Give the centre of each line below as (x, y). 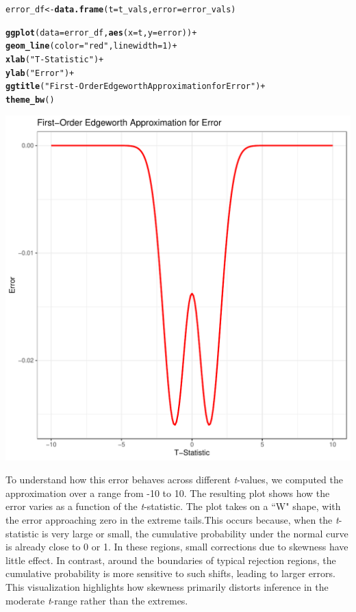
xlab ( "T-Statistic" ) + (55, 59)
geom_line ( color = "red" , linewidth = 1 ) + (91, 46)
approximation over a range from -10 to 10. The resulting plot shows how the (168, 493)
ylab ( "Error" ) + (40, 73)
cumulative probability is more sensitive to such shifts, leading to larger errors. (170, 573)
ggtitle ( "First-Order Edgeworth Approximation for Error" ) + (136, 87)
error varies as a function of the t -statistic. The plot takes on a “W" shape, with (173, 506)
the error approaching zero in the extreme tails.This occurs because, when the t (172, 519)
